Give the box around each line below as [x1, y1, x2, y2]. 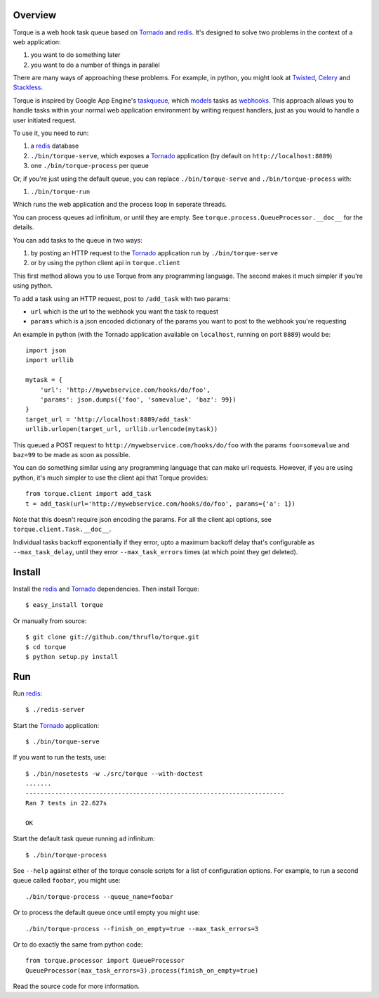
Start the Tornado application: [13, 721, 100, 729]
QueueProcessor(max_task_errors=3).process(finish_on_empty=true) [25, 966, 259, 974]
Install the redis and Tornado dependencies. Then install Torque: [13, 584, 199, 593]
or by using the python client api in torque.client [30, 259, 181, 267]
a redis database [30, 141, 79, 151]
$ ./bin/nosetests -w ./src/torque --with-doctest [25, 769, 204, 777]
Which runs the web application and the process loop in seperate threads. [13, 200, 227, 209]
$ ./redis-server [25, 705, 85, 714]
